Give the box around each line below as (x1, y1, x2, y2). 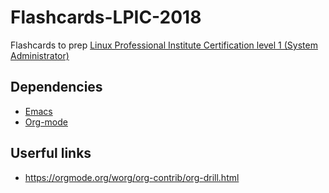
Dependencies (10, 79, 103, 96)
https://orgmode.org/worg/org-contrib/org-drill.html (24, 171, 240, 183)
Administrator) (10, 49, 70, 61)
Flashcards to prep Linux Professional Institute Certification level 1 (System (10, 39, 318, 51)
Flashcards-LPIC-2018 (10, 6, 202, 29)
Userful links (10, 145, 92, 162)
